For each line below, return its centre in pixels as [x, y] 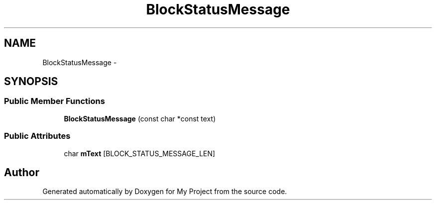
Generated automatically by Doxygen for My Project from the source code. [165, 192]
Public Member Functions [54, 101]
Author [22, 172]
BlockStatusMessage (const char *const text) [140, 118]
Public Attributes [37, 136]
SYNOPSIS [31, 82]
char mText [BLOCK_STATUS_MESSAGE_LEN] [140, 153]
